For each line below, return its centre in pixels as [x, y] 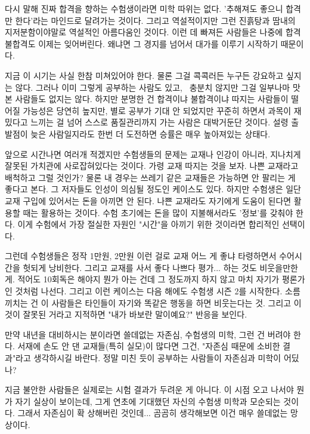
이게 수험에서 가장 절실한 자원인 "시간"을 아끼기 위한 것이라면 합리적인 [148, 224]
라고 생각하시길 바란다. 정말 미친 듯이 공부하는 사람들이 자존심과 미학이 [148, 358]
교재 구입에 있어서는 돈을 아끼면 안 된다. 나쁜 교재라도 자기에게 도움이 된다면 [148, 200]
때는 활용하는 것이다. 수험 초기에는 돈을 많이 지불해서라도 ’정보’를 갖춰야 [158, 212]
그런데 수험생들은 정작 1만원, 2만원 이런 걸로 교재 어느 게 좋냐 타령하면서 [141, 256]
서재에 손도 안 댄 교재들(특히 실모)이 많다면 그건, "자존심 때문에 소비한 [149, 346]
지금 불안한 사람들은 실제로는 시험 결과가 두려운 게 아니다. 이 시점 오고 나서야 [149, 390]
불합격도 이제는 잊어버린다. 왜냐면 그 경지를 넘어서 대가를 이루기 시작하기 [142, 43]
